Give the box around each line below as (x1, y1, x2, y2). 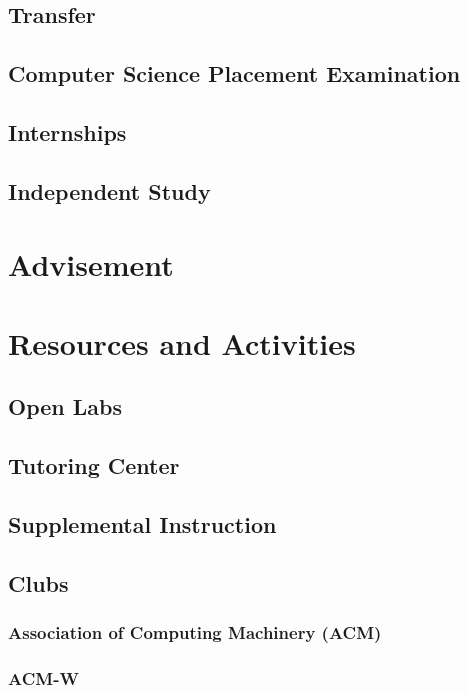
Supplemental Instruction (8, 508, 277, 539)
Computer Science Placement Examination (8, 58, 461, 89)
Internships (8, 116, 127, 147)
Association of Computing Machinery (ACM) (8, 619, 382, 644)
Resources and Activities (8, 322, 356, 363)
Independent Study (8, 175, 211, 206)
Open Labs (8, 391, 122, 422)
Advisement (8, 244, 174, 285)
